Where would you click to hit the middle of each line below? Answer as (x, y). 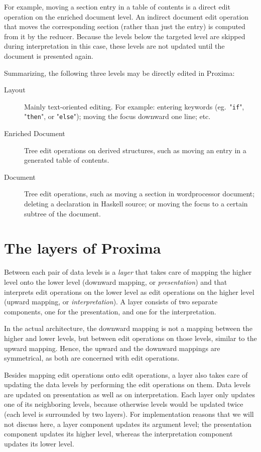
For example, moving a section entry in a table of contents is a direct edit (117, 7)
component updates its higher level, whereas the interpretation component (118, 434)
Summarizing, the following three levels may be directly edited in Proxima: (119, 73)
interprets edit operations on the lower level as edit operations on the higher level (129, 292)
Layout (15, 90)
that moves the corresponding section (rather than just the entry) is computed (125, 26)
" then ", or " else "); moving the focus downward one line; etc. (117, 116)
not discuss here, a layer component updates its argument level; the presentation (128, 424)
